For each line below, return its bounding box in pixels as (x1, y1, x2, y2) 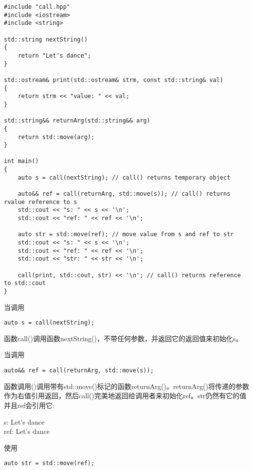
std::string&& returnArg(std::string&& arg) (4, 117, 150, 124)
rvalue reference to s (4, 198, 77, 205)
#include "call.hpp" (4, 3, 71, 10)
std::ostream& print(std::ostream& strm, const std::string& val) (4, 76, 224, 83)
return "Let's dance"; (18, 52, 91, 59)
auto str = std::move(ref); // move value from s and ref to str (18, 231, 234, 238)
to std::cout (4, 280, 46, 287)
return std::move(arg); (18, 133, 95, 141)
